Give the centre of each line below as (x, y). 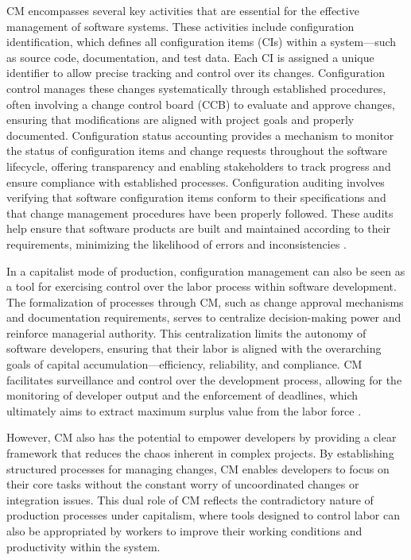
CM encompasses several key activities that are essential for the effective (183, 10)
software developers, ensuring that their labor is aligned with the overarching (194, 348)
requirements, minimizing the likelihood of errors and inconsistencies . (176, 243)
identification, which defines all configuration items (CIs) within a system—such (202, 42)
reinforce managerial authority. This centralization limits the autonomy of (186, 332)
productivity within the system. (83, 546)
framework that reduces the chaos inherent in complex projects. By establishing (200, 453)
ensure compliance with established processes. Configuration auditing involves (196, 182)
